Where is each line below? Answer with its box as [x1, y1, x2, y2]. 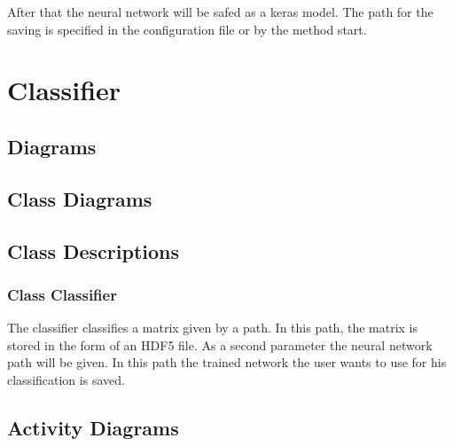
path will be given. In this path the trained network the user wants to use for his [7, 353, 447, 372]
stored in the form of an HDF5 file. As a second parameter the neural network [7, 335, 433, 354]
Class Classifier [7, 283, 117, 305]
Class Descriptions [7, 237, 180, 264]
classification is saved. [7, 370, 125, 388]
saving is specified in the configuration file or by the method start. [7, 20, 367, 38]
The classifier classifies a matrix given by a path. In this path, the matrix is [7, 318, 418, 337]
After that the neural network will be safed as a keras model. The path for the [7, 3, 433, 20]
